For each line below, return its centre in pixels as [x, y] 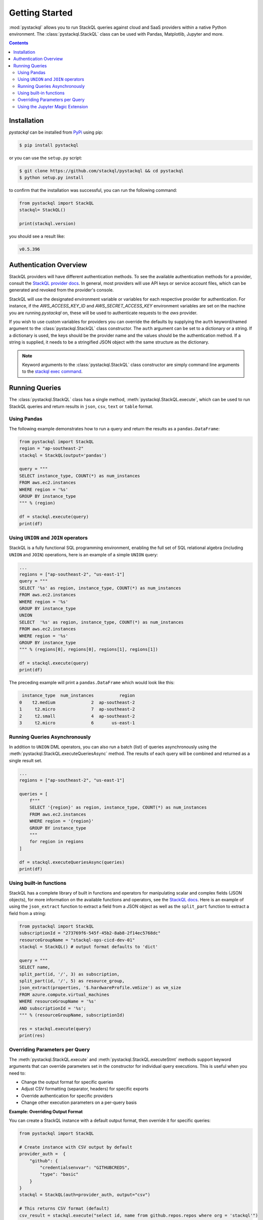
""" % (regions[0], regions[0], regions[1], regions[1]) [89, 650]
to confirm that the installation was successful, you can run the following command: [93, 190]
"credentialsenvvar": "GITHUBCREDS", [85, 1167]
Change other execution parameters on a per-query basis [79, 1102]
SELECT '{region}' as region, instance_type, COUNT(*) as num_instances [118, 807]
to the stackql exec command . [52, 371]
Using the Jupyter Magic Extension [53, 106]
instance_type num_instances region [78, 696]
